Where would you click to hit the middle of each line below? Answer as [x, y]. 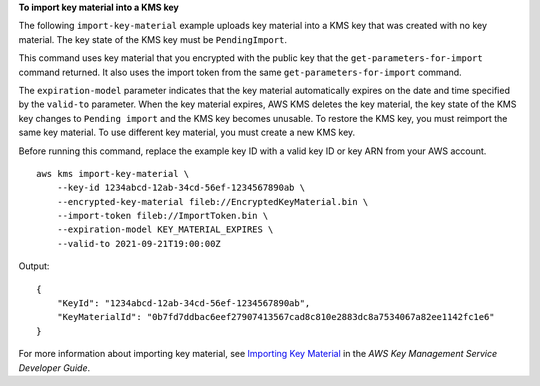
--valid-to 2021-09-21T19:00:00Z [139, 243]
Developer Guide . [54, 367]
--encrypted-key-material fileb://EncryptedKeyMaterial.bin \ [212, 201]
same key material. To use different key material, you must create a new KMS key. [187, 132]
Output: [34, 266]
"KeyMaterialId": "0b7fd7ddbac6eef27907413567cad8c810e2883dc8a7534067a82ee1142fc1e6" [275, 317]
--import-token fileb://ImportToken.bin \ [162, 216]
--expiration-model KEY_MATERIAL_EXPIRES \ [165, 229]
